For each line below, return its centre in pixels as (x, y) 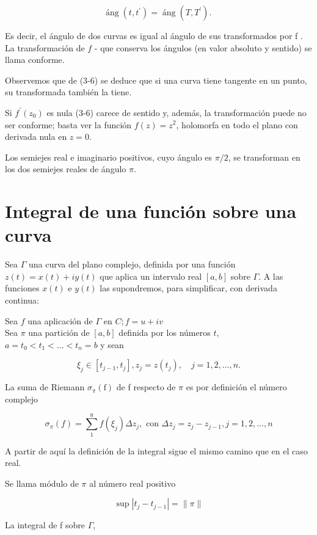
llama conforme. (35, 60)
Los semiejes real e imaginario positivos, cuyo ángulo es (109, 157)
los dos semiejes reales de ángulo (66, 169)
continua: (22, 300)
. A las (271, 276)
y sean (112, 344)
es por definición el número (236, 387)
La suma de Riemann (45, 387)
